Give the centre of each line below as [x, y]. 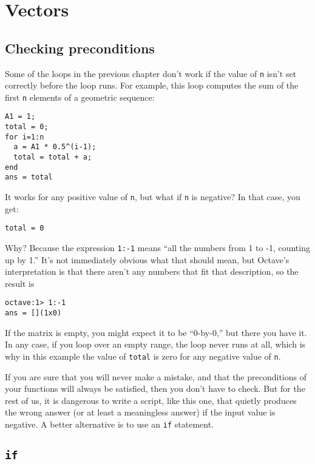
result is [20, 283]
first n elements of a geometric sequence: [80, 97]
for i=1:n [25, 137]
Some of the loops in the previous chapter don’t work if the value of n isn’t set [151, 73]
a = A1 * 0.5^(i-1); [55, 147]
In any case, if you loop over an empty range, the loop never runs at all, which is [155, 344]
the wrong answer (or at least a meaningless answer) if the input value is [140, 412]
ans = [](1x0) [33, 313]
